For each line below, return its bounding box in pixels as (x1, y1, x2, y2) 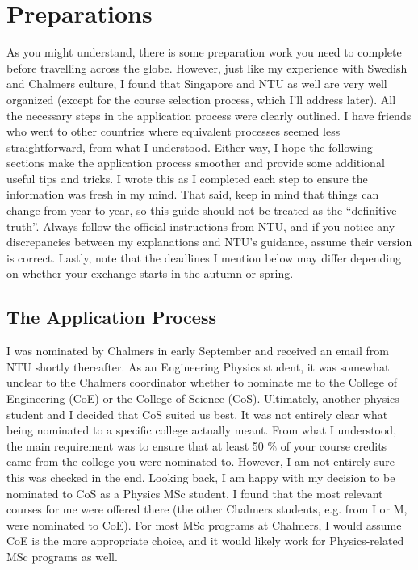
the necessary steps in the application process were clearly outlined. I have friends (6, 107, 412, 124)
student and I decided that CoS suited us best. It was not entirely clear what (6, 405, 388, 422)
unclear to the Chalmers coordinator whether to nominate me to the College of (6, 374, 398, 391)
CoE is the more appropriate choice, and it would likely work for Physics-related (6, 532, 404, 549)
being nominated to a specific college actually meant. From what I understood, (6, 421, 397, 438)
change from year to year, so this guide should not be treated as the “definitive (6, 202, 397, 219)
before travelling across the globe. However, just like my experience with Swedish (6, 59, 408, 76)
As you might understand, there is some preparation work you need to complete (6, 44, 402, 61)
